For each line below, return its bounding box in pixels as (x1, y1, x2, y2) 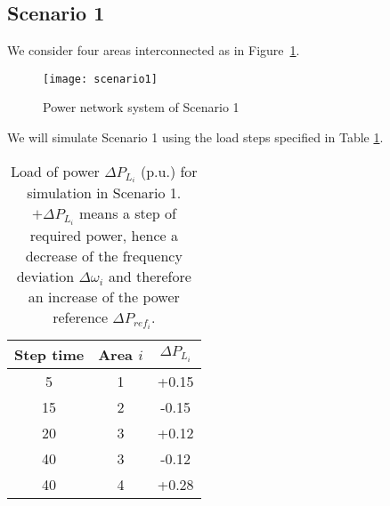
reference (53, 307, 109, 328)
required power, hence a (29, 225, 178, 246)
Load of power (10, 160, 100, 181)
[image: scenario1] (43, 72, 158, 85)
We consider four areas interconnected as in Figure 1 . (7, 41, 300, 60)
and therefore (108, 266, 191, 287)
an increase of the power (28, 286, 180, 308)
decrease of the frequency (25, 245, 183, 267)
